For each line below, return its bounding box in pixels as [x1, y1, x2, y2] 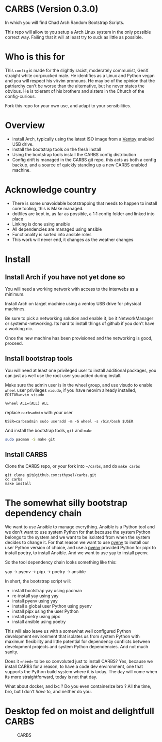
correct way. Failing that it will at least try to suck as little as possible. [5, 34, 143, 40]
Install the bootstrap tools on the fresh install [12, 146, 101, 152]
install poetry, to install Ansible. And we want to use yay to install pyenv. [5, 550, 149, 556]
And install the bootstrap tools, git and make [5, 427, 93, 433]
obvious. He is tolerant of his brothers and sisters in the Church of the [5, 88, 145, 94]
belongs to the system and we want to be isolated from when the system [5, 534, 150, 540]
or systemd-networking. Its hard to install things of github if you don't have [5, 321, 155, 326]
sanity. [5, 649, 18, 655]
